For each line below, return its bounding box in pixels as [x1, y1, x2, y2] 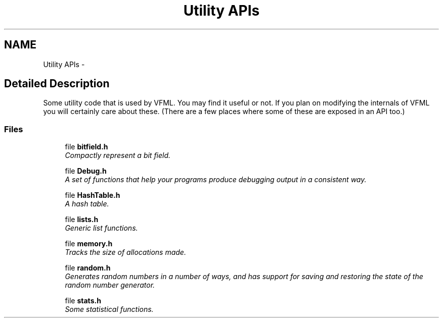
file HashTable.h [65, 191, 120, 200]
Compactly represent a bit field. [65, 151, 171, 160]
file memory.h [65, 239, 113, 248]
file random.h [65, 263, 111, 273]
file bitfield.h [65, 142, 108, 151]
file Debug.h [65, 167, 107, 176]
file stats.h [65, 296, 101, 305]
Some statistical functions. [65, 305, 154, 314]
